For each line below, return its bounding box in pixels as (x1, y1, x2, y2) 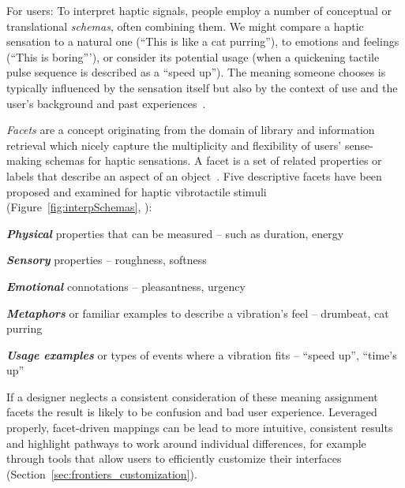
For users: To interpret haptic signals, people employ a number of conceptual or (6, 2, 392, 18)
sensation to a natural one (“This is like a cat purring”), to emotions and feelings (6, 33, 399, 50)
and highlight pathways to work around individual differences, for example (6, 434, 366, 451)
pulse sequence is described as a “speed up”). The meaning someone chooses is (6, 64, 386, 80)
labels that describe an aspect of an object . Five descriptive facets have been (6, 167, 382, 184)
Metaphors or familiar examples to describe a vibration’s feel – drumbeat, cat (6, 304, 389, 321)
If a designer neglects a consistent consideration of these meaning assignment (6, 388, 378, 404)
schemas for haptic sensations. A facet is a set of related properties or (45, 152, 382, 169)
